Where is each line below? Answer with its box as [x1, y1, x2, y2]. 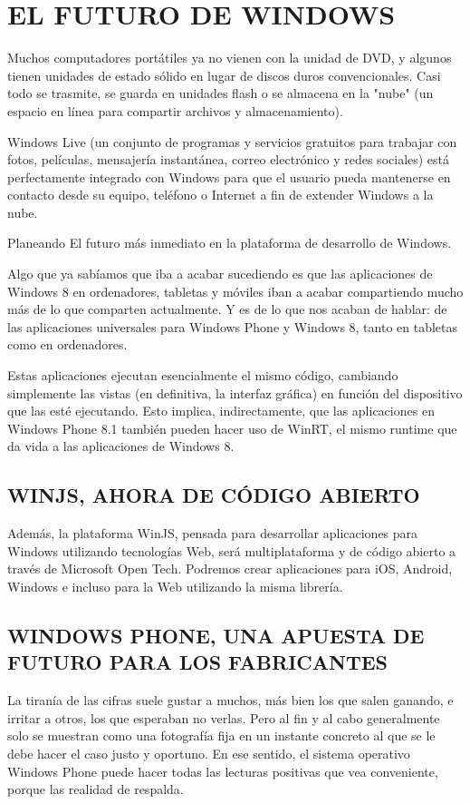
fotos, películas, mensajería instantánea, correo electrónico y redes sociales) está [7, 150, 450, 169]
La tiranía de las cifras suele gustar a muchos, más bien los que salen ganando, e [7, 691, 454, 710]
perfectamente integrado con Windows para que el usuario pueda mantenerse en [7, 167, 451, 186]
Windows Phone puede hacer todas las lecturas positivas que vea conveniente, [7, 761, 438, 780]
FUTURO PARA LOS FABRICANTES [7, 648, 388, 676]
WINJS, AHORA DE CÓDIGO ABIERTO [7, 481, 420, 509]
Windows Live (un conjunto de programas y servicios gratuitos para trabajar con [7, 132, 457, 151]
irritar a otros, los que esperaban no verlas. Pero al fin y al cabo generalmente [7, 708, 440, 727]
